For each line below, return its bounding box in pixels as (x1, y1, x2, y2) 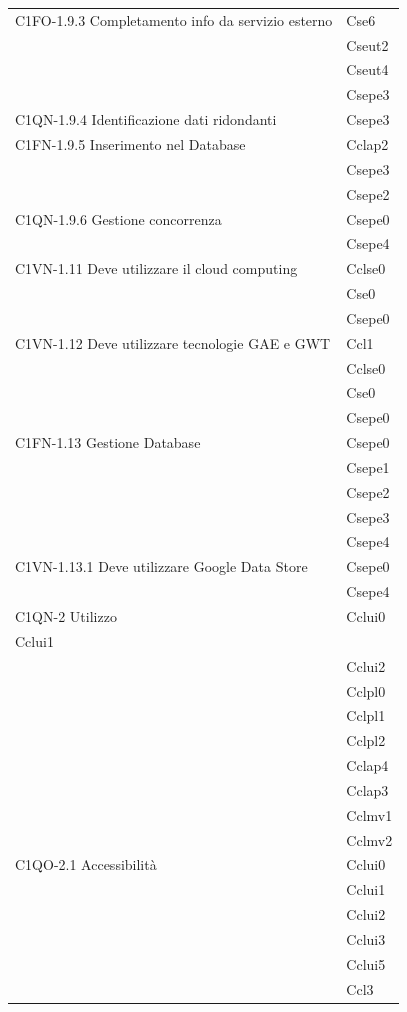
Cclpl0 (346, 680, 386, 701)
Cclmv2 (346, 829, 393, 850)
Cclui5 (346, 953, 386, 974)
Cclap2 (346, 133, 389, 154)
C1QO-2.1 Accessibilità (15, 854, 157, 875)
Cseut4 (346, 59, 389, 80)
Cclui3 (346, 928, 386, 949)
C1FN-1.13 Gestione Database (15, 432, 201, 453)
